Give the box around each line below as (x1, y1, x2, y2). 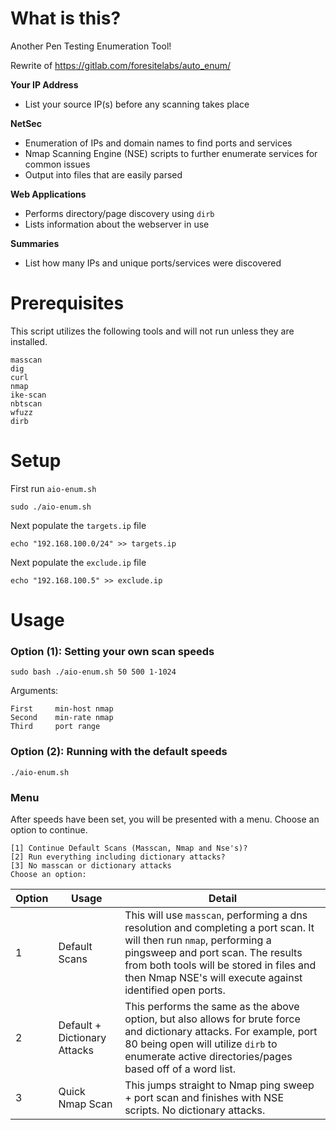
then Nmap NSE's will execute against (124, 970, 303, 984)
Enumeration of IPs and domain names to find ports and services (24, 137, 293, 149)
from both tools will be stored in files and (124, 958, 317, 972)
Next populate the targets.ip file (10, 519, 147, 531)
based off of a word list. (124, 1062, 237, 1076)
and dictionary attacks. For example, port (124, 1024, 318, 1038)
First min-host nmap (10, 704, 114, 714)
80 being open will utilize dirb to (124, 1037, 278, 1051)
